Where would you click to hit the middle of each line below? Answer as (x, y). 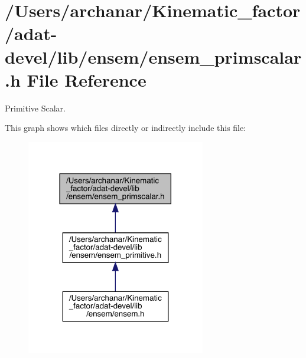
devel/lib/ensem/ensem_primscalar (153, 56)
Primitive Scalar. (35, 108)
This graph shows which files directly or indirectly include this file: (126, 128)
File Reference (87, 79)
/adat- (31, 33)
